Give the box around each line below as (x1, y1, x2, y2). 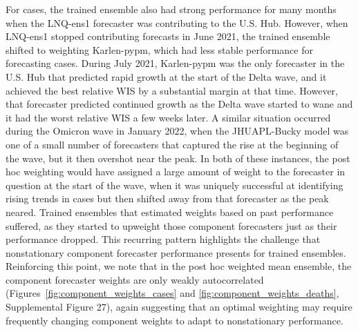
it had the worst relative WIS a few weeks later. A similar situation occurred (6, 110, 331, 124)
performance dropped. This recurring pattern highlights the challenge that (6, 232, 321, 246)
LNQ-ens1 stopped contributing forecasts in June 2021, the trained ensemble (6, 29, 330, 43)
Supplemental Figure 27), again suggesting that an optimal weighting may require (6, 300, 352, 314)
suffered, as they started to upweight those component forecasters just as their (6, 218, 337, 233)
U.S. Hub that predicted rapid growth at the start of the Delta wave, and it (6, 69, 327, 84)
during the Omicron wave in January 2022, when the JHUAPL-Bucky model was (6, 124, 349, 138)
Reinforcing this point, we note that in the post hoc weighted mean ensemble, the (6, 259, 352, 273)
